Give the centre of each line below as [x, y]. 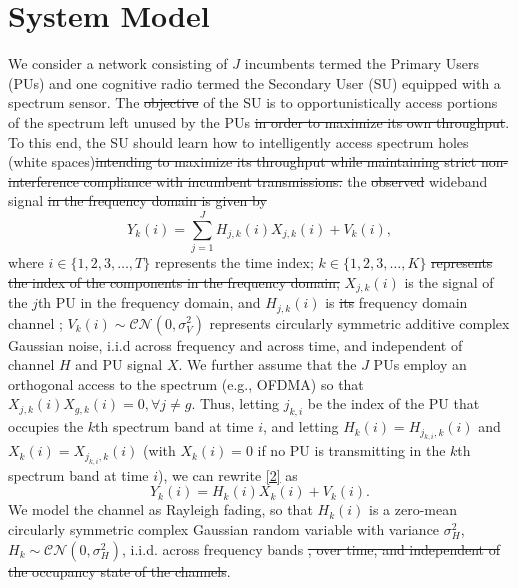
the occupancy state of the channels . [119, 570]
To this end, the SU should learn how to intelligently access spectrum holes [238, 141]
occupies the [46, 426]
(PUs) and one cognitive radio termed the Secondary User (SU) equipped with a [254, 82]
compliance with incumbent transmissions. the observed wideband [285, 180]
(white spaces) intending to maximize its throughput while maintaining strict [242, 161]
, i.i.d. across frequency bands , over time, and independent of [311, 548]
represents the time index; [234, 262]
